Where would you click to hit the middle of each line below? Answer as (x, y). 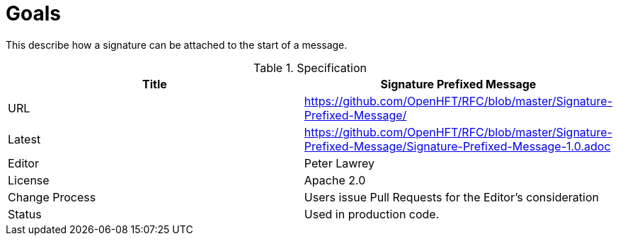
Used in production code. (372, 214)
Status (25, 214)
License (29, 180)
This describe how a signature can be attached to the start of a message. (177, 45)
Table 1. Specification (310, 67)
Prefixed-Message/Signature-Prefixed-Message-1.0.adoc (457, 146)
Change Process (52, 197)
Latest (24, 139)
